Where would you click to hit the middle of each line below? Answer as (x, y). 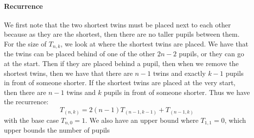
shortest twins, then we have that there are (68, 73)
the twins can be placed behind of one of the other (80, 54)
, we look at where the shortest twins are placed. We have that (155, 43)
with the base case (32, 120)
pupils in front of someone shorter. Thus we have (177, 92)
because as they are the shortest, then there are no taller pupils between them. (122, 34)
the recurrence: (26, 102)
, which (235, 120)
